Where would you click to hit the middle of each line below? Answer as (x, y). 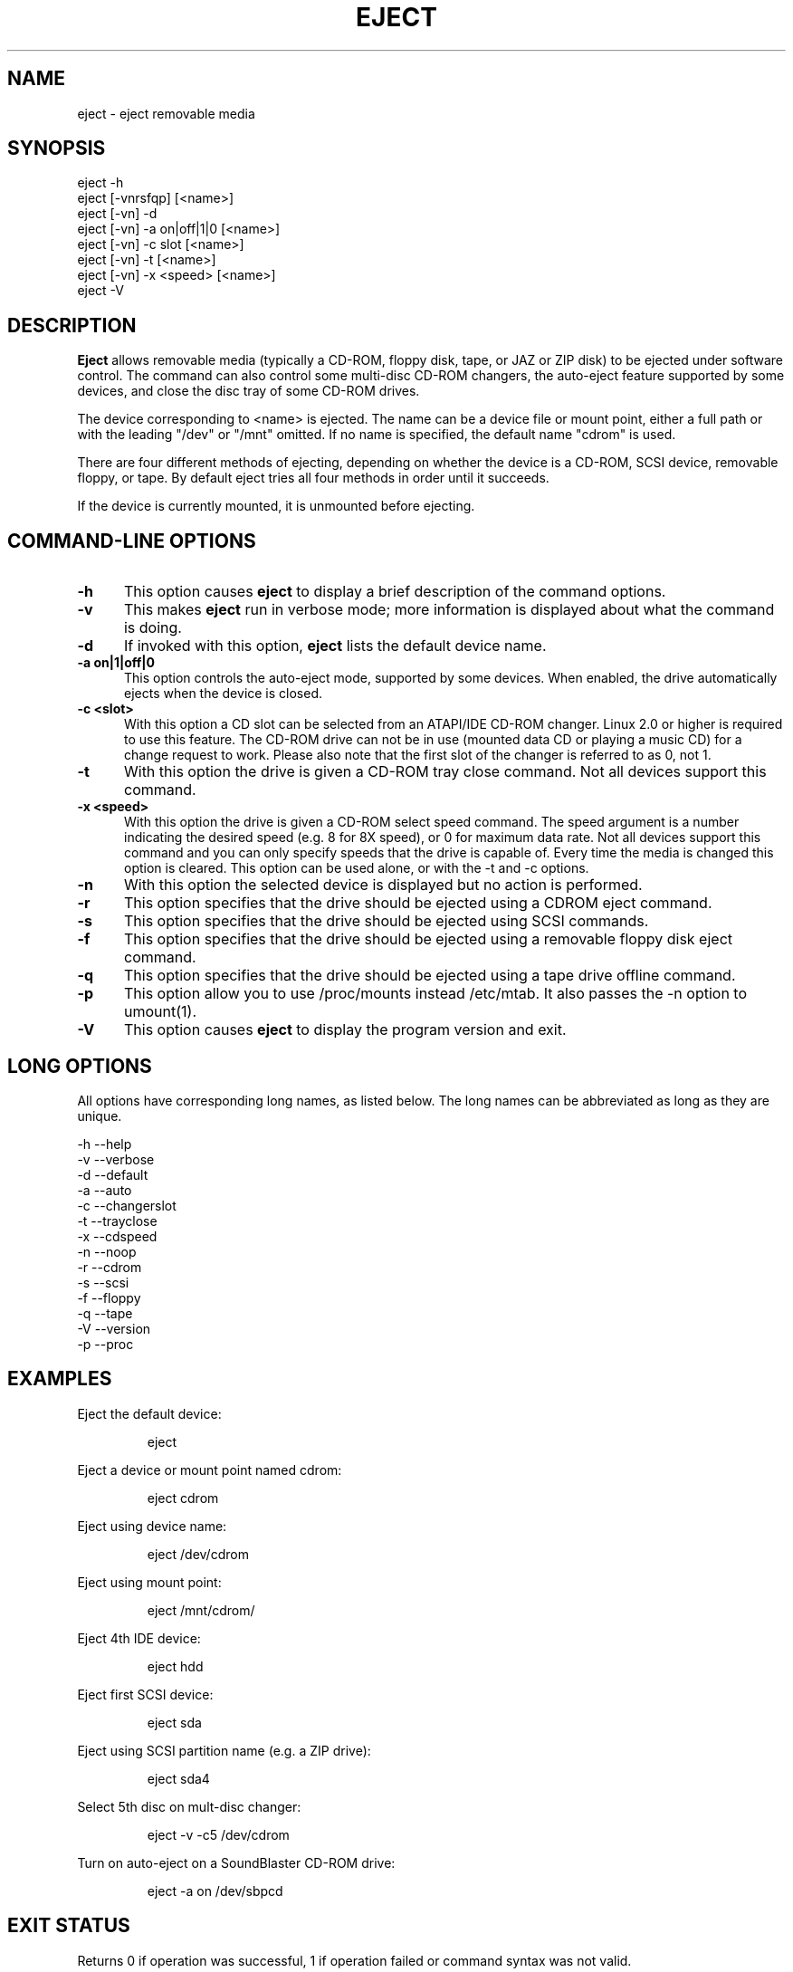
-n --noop (107, 1251)
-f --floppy (109, 1297)
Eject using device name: (152, 1526)
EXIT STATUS (69, 1926)
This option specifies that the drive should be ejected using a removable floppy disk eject (428, 939)
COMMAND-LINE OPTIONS (132, 541)
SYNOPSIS (57, 148)
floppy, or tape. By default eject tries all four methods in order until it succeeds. (313, 478)
